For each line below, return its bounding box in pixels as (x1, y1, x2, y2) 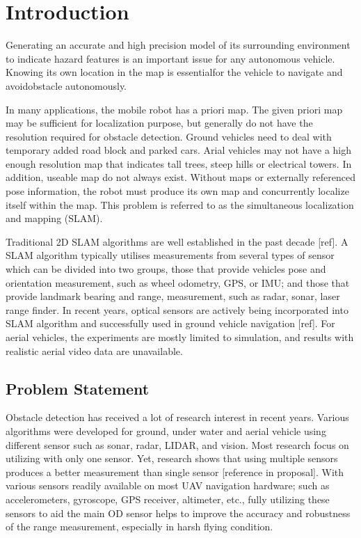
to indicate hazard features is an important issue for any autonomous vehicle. (6, 51, 335, 65)
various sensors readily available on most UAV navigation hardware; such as (6, 478, 330, 493)
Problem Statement (6, 377, 150, 399)
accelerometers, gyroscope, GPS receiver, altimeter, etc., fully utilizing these (6, 491, 330, 506)
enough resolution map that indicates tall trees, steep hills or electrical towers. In (6, 156, 352, 171)
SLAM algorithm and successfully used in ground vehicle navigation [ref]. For (6, 316, 335, 331)
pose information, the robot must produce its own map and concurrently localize (6, 184, 349, 198)
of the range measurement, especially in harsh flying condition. (6, 519, 273, 534)
